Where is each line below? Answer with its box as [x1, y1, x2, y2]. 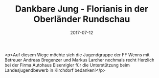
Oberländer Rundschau [33, 14, 130, 25]
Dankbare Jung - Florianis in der [15, 3, 149, 15]
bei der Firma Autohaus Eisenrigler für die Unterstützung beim [4, 62, 130, 68]
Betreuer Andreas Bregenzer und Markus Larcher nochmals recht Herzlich [4, 57, 155, 62]
